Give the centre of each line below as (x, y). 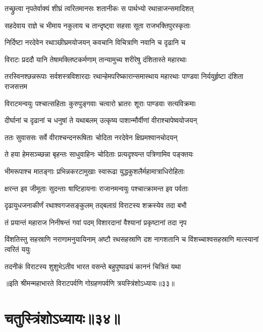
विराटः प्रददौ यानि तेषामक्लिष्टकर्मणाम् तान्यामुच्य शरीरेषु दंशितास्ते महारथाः (96, 59)
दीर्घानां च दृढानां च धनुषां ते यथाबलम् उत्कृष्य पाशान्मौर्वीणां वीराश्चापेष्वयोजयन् (101, 120)
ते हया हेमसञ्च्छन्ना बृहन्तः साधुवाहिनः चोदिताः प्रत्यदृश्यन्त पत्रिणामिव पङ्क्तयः (99, 154)
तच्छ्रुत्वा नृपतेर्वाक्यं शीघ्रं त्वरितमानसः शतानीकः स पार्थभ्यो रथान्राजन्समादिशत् (99, 8)
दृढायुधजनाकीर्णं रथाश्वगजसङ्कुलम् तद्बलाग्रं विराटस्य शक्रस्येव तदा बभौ (96, 205)
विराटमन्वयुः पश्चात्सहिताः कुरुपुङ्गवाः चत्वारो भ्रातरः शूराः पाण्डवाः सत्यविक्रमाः (100, 103)
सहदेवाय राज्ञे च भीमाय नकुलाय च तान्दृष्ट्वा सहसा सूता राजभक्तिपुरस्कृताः (98, 25)
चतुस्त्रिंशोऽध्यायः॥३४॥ (62, 318)
